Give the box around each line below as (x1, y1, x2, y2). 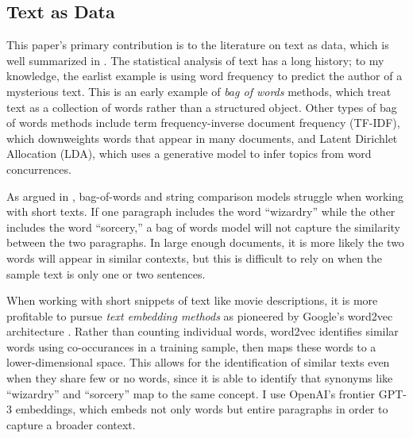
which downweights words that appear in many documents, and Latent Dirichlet (6, 129, 398, 146)
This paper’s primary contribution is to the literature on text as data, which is (6, 36, 389, 53)
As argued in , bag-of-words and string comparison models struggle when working (6, 187, 404, 204)
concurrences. (6, 160, 71, 177)
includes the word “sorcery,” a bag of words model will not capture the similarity (6, 218, 400, 235)
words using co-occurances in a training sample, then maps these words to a (6, 338, 376, 355)
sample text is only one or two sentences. (6, 265, 206, 282)
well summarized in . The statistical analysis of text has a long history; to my (6, 52, 384, 68)
